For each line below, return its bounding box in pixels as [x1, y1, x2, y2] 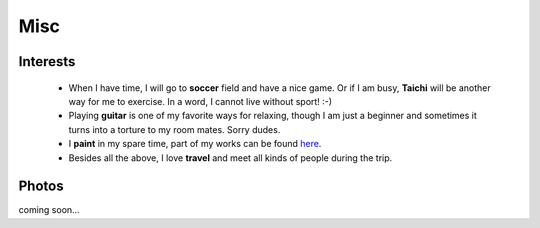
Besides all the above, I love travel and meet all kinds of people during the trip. [68, 151, 393, 164]
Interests [18, 53, 76, 70]
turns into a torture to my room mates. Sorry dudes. [68, 123, 281, 135]
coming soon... [18, 204, 80, 216]
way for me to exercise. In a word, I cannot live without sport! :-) [68, 95, 333, 107]
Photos [18, 178, 64, 195]
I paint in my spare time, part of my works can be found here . [68, 138, 322, 150]
